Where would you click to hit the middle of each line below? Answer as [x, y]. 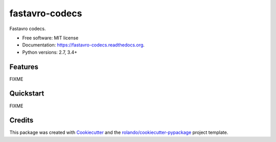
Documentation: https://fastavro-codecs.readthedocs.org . [84, 45]
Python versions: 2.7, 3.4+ [50, 52]
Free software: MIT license [50, 38]
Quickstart [27, 94]
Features [24, 67]
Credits [21, 120]
